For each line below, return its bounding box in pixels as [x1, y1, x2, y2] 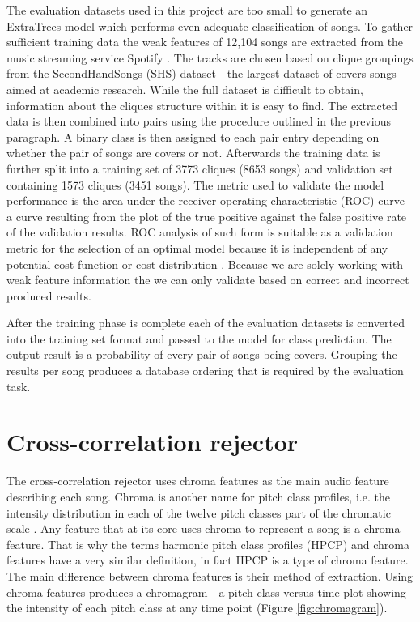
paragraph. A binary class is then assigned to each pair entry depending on [6, 128, 380, 145]
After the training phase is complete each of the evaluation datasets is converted [6, 314, 405, 331]
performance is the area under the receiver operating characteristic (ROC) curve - [6, 192, 413, 209]
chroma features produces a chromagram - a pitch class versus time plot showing [6, 583, 406, 600]
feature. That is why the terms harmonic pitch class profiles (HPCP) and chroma [6, 535, 409, 552]
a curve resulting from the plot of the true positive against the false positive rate [6, 207, 407, 224]
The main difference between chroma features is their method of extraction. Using [6, 567, 414, 584]
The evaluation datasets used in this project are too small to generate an [6, 2, 368, 18]
